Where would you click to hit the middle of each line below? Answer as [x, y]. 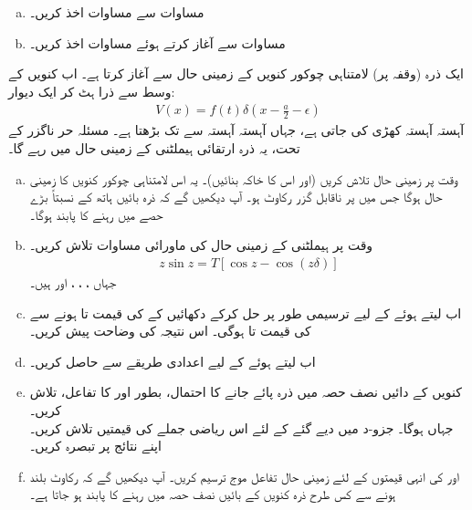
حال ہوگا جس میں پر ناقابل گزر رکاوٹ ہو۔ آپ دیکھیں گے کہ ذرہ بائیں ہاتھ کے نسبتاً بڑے [236, 197]
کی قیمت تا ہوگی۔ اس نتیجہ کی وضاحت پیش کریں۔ [170, 331]
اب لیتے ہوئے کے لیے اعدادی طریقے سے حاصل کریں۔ [173, 361]
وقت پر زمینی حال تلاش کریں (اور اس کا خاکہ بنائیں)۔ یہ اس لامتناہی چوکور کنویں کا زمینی [244, 178]
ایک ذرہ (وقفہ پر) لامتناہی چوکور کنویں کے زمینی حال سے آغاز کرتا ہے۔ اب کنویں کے [236, 73]
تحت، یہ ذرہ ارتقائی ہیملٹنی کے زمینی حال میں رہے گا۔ [154, 148]
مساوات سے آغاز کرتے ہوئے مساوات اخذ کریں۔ [157, 42]
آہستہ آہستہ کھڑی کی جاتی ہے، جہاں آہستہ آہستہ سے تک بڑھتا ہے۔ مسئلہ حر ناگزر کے [236, 130]
